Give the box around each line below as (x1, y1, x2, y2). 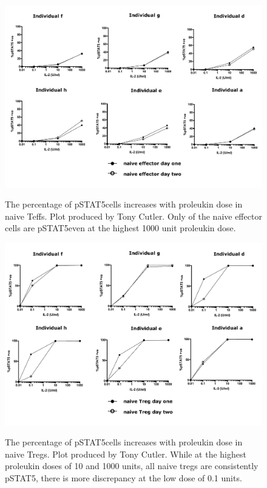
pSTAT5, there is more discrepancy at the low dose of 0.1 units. (5, 472, 242, 484)
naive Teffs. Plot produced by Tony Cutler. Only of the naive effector (5, 209, 262, 222)
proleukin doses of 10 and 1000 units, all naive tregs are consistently (5, 459, 259, 472)
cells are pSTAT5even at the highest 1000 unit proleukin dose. (5, 221, 236, 234)
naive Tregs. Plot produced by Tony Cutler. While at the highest (5, 447, 246, 460)
